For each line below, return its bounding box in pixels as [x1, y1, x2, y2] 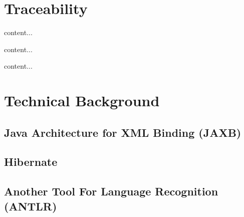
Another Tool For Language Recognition [4, 183, 218, 199]
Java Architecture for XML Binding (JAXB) [4, 124, 241, 140]
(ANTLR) [4, 198, 57, 213]
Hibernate [4, 154, 58, 169]
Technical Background [4, 90, 160, 111]
